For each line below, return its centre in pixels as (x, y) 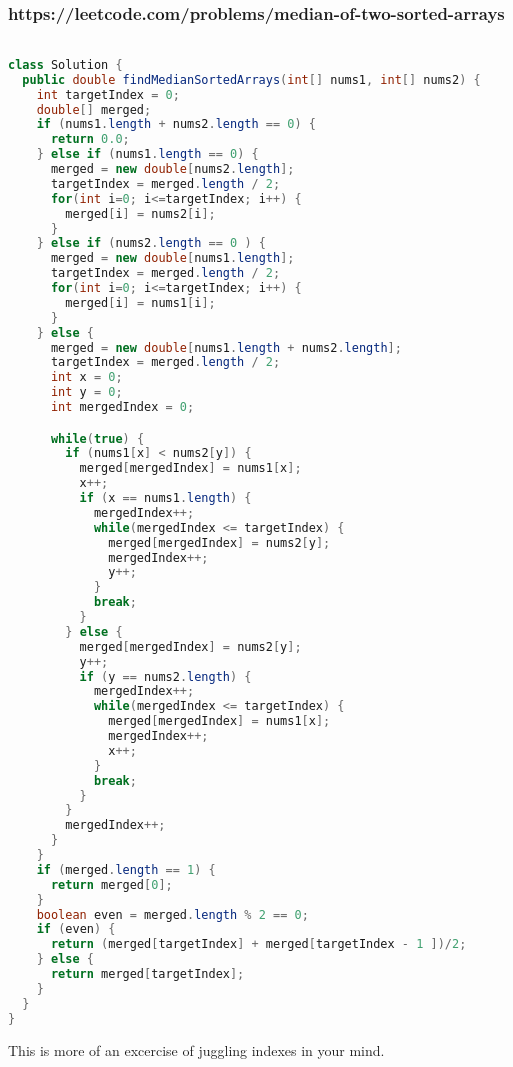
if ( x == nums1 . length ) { (165, 498)
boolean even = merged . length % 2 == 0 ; (172, 914)
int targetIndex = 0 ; (108, 94)
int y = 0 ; (86, 392)
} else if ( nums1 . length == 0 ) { (147, 154)
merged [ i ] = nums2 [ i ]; (140, 213)
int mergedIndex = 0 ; (122, 407)
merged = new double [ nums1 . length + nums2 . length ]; (226, 347)
